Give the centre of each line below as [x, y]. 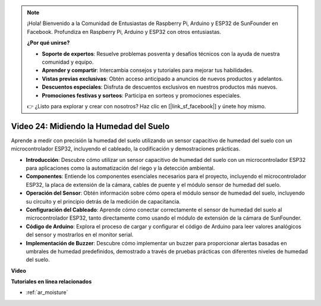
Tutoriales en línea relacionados [51, 282]
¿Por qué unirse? [48, 43]
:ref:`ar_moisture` [47, 292]
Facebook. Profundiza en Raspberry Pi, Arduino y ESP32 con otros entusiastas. [124, 32]
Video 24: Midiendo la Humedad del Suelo [90, 126]
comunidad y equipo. [68, 62]
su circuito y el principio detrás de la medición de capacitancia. [103, 201]
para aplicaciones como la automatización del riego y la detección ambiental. [120, 168]
